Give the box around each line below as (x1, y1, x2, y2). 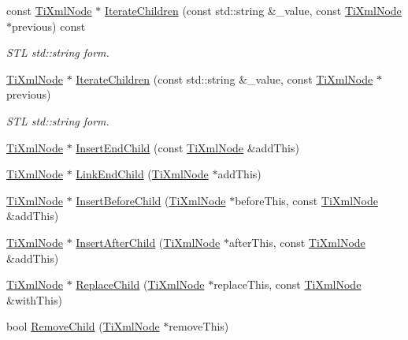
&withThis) (6, 291, 62, 308)
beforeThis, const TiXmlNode (235, 192, 378, 208)
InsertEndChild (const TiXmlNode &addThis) (76, 139, 299, 155)
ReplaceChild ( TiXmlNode (76, 276, 205, 293)
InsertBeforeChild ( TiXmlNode (76, 192, 226, 208)
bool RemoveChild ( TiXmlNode (6, 318, 160, 334)
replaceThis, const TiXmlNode (213, 276, 362, 293)
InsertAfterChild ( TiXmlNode (76, 234, 221, 250)
